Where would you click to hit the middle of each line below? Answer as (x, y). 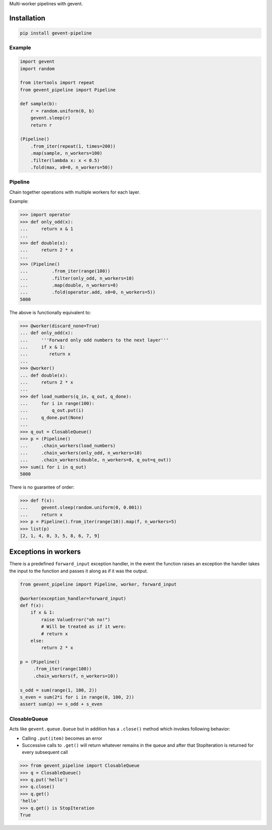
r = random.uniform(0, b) (62, 111)
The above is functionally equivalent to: (50, 312)
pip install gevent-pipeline (56, 33)
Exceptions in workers (45, 552)
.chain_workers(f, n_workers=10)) (76, 676)
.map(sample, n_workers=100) (66, 153)
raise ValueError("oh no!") (76, 619)
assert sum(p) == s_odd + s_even (61, 704)
